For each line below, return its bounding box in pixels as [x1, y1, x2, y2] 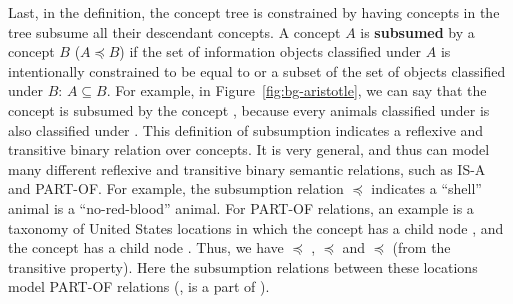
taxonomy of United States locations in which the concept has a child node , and [8, 217, 504, 238]
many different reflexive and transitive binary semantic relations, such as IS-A [8, 158, 486, 179]
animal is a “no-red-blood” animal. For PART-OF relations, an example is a [8, 197, 474, 218]
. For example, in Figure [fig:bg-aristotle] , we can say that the [106, 80, 487, 101]
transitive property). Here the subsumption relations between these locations [8, 256, 478, 277]
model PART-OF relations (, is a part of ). [8, 276, 270, 297]
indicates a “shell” [371, 178, 482, 199]
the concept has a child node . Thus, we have [8, 237, 284, 258]
